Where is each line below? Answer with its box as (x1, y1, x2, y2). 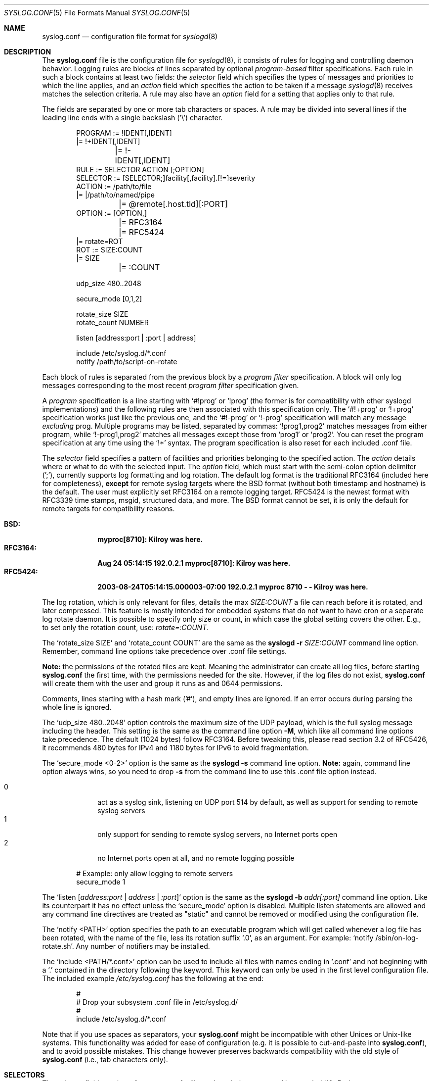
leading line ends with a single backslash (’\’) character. (42, 113, 223, 122)
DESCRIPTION (4, 48, 51, 56)
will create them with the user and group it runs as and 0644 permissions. (42, 679, 283, 688)
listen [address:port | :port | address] (76, 334, 196, 342)
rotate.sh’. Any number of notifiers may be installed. (42, 942, 210, 950)
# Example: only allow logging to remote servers (76, 869, 233, 878)
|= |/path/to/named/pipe (76, 191, 155, 199)
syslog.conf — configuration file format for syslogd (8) (42, 32, 218, 41)
